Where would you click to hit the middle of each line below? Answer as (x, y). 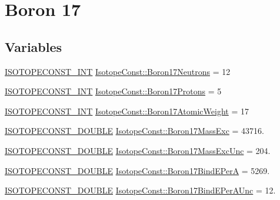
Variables (34, 46)
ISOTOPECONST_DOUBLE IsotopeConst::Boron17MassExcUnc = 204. (138, 150)
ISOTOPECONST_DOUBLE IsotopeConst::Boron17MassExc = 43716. (135, 131)
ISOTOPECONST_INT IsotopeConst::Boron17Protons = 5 (113, 91)
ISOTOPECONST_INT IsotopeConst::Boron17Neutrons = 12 (118, 71)
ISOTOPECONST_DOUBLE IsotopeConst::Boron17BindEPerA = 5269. (137, 170)
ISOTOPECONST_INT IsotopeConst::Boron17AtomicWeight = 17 (127, 111)
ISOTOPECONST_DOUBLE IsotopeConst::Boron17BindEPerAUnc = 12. (140, 190)
